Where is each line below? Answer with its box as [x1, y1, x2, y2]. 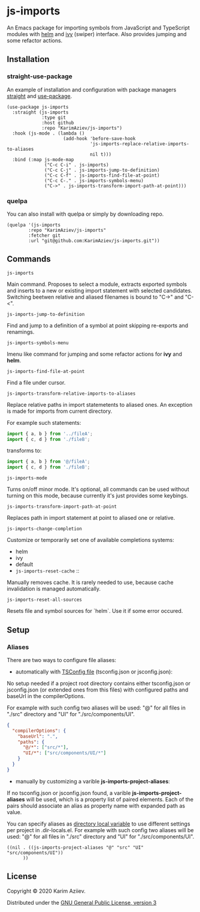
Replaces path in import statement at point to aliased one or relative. [7, 514, 175, 521]
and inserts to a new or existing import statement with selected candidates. [7, 287, 192, 294]
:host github [41, 120, 74, 126]
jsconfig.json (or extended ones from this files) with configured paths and [7, 686, 189, 693]
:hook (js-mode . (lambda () [12, 130, 85, 136]
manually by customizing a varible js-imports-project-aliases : [15, 777, 170, 785]
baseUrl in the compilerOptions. [7, 692, 86, 699]
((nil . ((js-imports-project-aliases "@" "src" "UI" [7, 844, 144, 851]
